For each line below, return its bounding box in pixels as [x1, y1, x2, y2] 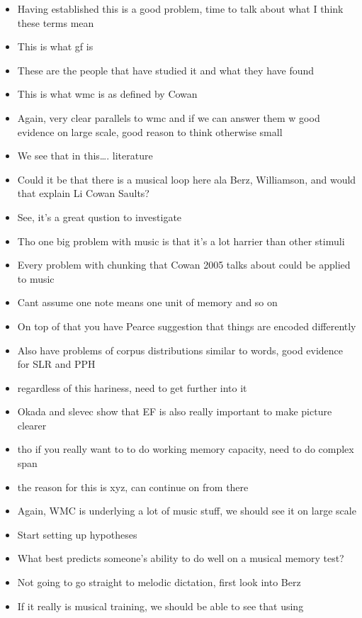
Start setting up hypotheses [17, 527, 137, 541]
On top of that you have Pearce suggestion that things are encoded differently [17, 318, 356, 333]
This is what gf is [17, 39, 94, 54]
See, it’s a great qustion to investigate [17, 209, 182, 224]
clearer [17, 417, 47, 432]
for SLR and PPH [17, 356, 96, 371]
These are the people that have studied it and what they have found [17, 62, 315, 77]
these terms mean [17, 15, 94, 30]
